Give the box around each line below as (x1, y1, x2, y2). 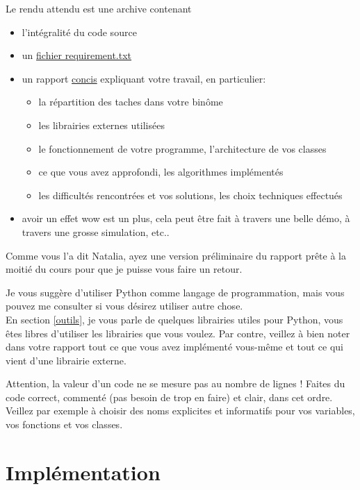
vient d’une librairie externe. (6, 353, 126, 367)
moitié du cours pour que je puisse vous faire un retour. (6, 262, 243, 276)
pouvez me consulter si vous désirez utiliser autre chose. (6, 298, 243, 313)
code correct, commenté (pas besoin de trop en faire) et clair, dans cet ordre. (6, 389, 333, 404)
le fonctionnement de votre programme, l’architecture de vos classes (38, 141, 327, 155)
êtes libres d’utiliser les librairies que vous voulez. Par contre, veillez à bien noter (6, 326, 350, 340)
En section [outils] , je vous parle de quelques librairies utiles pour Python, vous (6, 312, 343, 326)
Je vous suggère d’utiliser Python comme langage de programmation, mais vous (6, 285, 345, 299)
